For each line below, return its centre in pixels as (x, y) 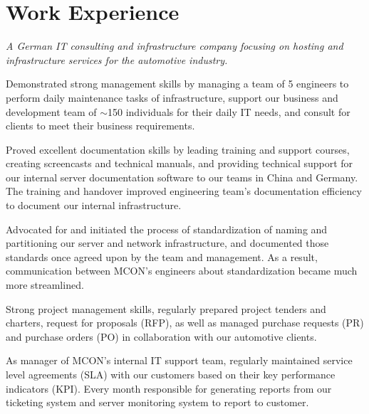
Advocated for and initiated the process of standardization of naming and (167, 229)
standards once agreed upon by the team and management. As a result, (162, 256)
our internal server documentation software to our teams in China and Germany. (182, 177)
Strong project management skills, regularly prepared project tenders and (166, 308)
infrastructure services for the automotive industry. (117, 59)
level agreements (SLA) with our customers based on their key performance (171, 374)
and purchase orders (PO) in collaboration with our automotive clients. (161, 336)
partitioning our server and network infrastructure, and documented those (167, 243)
